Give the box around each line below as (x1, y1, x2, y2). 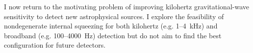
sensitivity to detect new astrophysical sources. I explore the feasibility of (4, 11, 224, 21)
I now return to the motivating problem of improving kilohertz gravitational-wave (4, 1, 249, 11)
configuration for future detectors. (4, 40, 106, 50)
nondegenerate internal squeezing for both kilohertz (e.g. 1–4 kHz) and (4, 21, 218, 31)
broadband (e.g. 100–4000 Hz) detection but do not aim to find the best (4, 30, 222, 40)
